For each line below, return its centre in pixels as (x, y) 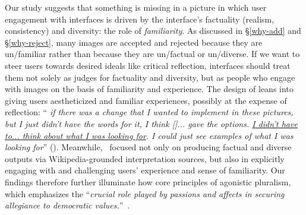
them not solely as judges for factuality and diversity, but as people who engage (150, 77)
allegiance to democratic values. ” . (67, 205)
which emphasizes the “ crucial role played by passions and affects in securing (145, 193)
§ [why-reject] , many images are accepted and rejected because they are (134, 42)
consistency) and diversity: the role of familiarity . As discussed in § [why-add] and (153, 31)
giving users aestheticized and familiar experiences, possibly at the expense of (146, 100)
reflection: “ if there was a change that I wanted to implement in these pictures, (149, 112)
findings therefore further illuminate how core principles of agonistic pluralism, (148, 181)
